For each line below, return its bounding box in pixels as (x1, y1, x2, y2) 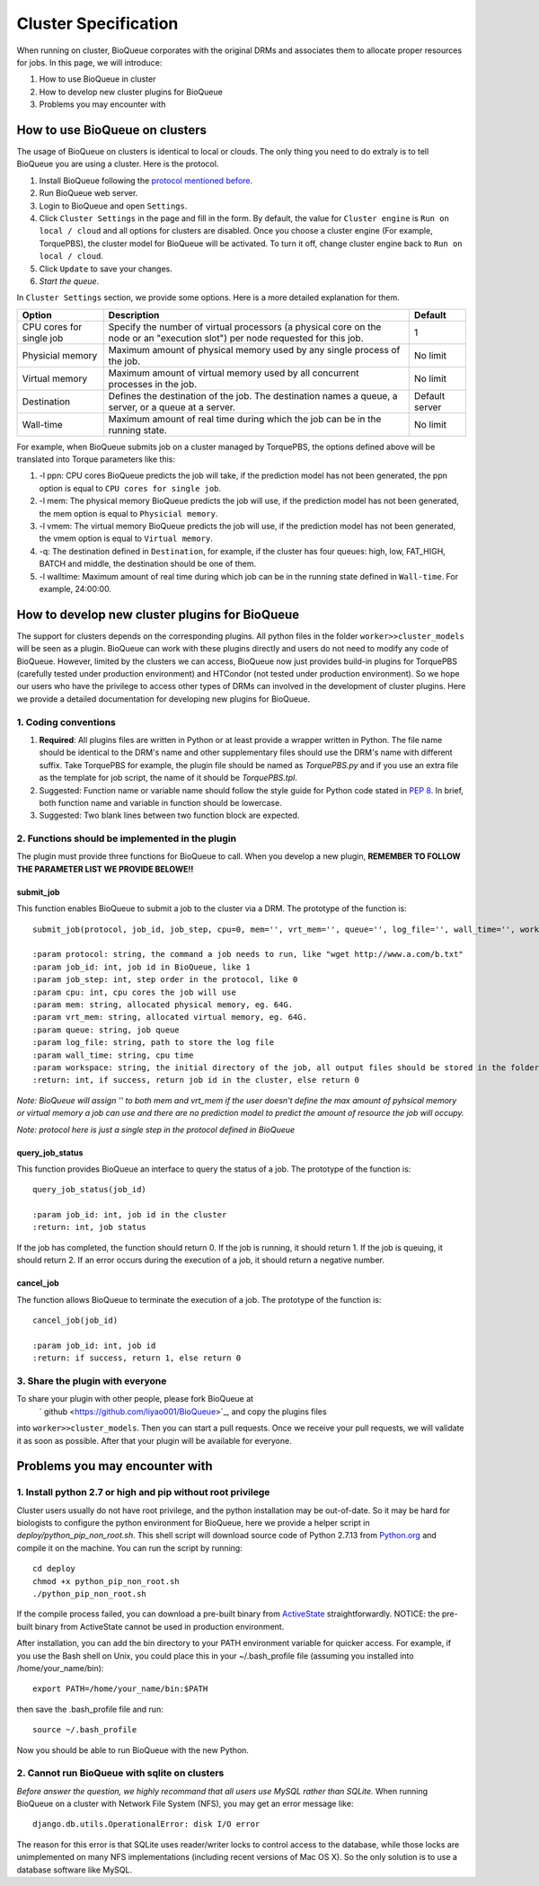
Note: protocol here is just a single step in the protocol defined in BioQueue (16, 1124, 296, 1135)
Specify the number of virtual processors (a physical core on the (108, 320, 382, 332)
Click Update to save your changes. (39, 263, 172, 274)
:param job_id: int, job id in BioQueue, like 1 (32, 961, 251, 972)
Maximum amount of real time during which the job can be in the (108, 412, 382, 425)
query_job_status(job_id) (32, 1184, 147, 1195)
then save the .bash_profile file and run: (16, 1704, 163, 1714)
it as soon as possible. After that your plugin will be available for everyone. (16, 1435, 292, 1446)
